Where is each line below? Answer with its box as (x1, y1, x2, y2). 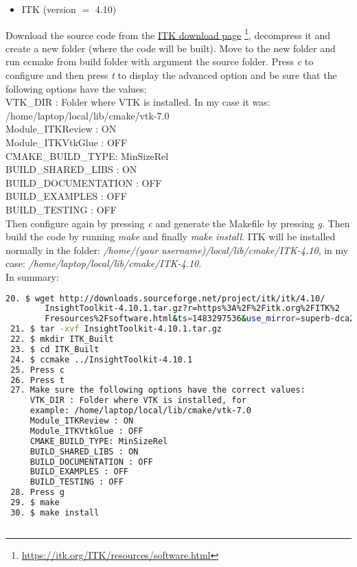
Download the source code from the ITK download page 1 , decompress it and (5, 25, 331, 42)
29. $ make (10, 498, 60, 508)
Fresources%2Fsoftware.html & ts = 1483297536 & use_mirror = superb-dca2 (45, 314, 355, 324)
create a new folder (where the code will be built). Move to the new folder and (5, 40, 336, 55)
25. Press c (10, 364, 65, 375)
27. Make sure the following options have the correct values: (10, 385, 306, 395)
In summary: (5, 269, 59, 283)
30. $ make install (10, 507, 100, 518)
